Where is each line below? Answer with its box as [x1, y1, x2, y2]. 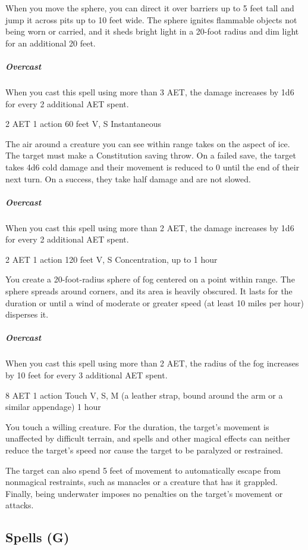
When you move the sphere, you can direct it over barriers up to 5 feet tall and [5, 2, 294, 14]
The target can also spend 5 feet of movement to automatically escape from [5, 464, 281, 476]
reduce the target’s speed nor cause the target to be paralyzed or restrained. [5, 443, 283, 456]
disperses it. [5, 308, 49, 321]
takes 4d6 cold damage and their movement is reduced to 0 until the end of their [5, 160, 300, 173]
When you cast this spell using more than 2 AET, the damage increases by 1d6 [5, 221, 294, 234]
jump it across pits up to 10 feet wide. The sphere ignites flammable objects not [5, 13, 297, 26]
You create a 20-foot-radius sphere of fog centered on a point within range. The [5, 273, 295, 285]
